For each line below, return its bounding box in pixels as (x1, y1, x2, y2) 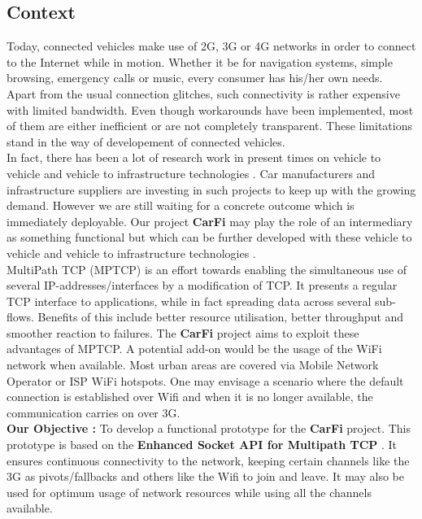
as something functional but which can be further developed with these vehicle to (7, 229, 412, 246)
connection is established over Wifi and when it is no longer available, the (7, 388, 373, 405)
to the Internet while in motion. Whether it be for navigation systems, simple (7, 53, 393, 70)
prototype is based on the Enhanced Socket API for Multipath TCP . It (7, 436, 398, 453)
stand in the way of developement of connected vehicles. (7, 133, 285, 150)
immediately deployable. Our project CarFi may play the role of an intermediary (7, 212, 413, 229)
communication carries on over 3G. (7, 403, 181, 421)
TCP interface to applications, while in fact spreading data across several (7, 292, 372, 309)
